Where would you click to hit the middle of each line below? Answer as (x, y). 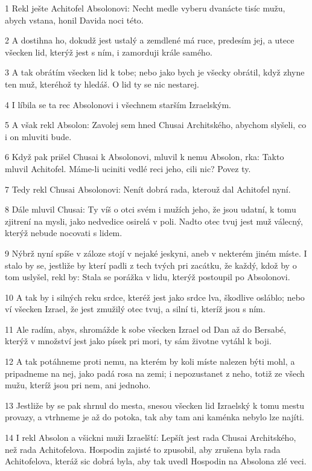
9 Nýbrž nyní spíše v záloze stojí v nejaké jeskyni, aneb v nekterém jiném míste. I (156, 253)
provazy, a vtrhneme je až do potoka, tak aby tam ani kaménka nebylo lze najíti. (154, 417)
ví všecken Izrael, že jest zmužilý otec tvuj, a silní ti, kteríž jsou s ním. (135, 309)
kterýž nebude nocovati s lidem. (64, 233)
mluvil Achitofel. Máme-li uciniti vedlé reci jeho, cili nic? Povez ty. (128, 168)
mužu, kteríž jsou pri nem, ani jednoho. (78, 385)
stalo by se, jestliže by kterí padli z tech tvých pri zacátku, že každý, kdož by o (151, 265)
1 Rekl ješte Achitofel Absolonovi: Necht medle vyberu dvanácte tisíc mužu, (145, 8)
